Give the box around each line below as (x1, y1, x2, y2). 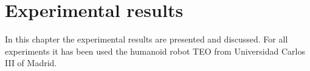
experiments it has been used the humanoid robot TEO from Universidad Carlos (5, 44, 305, 57)
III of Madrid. (5, 56, 57, 69)
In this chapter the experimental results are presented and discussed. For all (5, 33, 288, 46)
